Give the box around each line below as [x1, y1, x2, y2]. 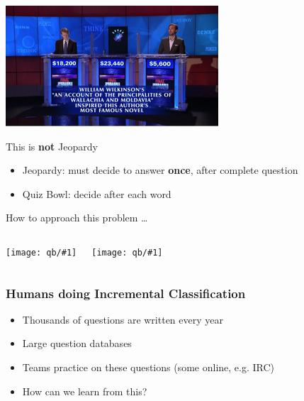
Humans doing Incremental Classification [6, 284, 246, 302]
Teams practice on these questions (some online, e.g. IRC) [22, 360, 275, 375]
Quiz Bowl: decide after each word [22, 186, 171, 201]
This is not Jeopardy [6, 138, 98, 153]
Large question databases [22, 336, 132, 351]
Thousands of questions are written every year [22, 312, 223, 326]
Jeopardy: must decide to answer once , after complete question [22, 163, 298, 177]
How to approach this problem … [6, 210, 148, 225]
